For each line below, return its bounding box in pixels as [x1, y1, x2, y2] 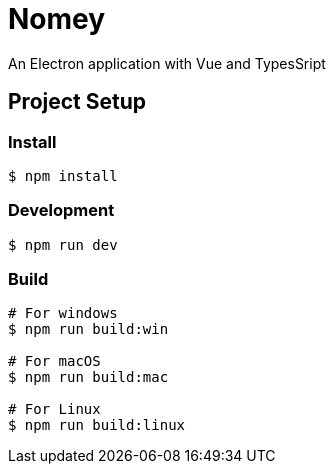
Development [8, 200, 115, 221]
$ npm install [8, 167, 118, 184]
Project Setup [8, 89, 147, 115]
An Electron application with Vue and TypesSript [8, 54, 326, 72]
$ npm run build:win [8, 321, 169, 338]
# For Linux [8, 401, 101, 418]
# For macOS [8, 353, 101, 370]
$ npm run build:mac [8, 369, 169, 386]
